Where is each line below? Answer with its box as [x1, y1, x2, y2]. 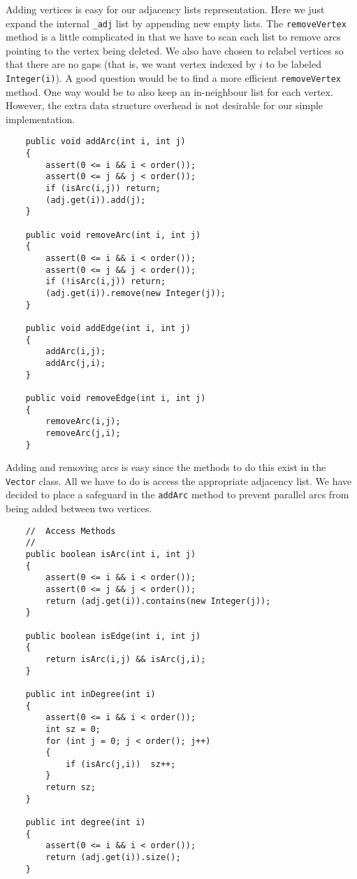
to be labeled [265, 57, 321, 71]
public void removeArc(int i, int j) [25, 230, 201, 240]
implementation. [6, 111, 75, 126]
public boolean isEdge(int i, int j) [25, 631, 201, 641]
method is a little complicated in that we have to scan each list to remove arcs [6, 29, 341, 44]
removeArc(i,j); [45, 416, 121, 427]
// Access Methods [25, 526, 116, 536]
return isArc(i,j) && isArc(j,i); [45, 654, 206, 664]
